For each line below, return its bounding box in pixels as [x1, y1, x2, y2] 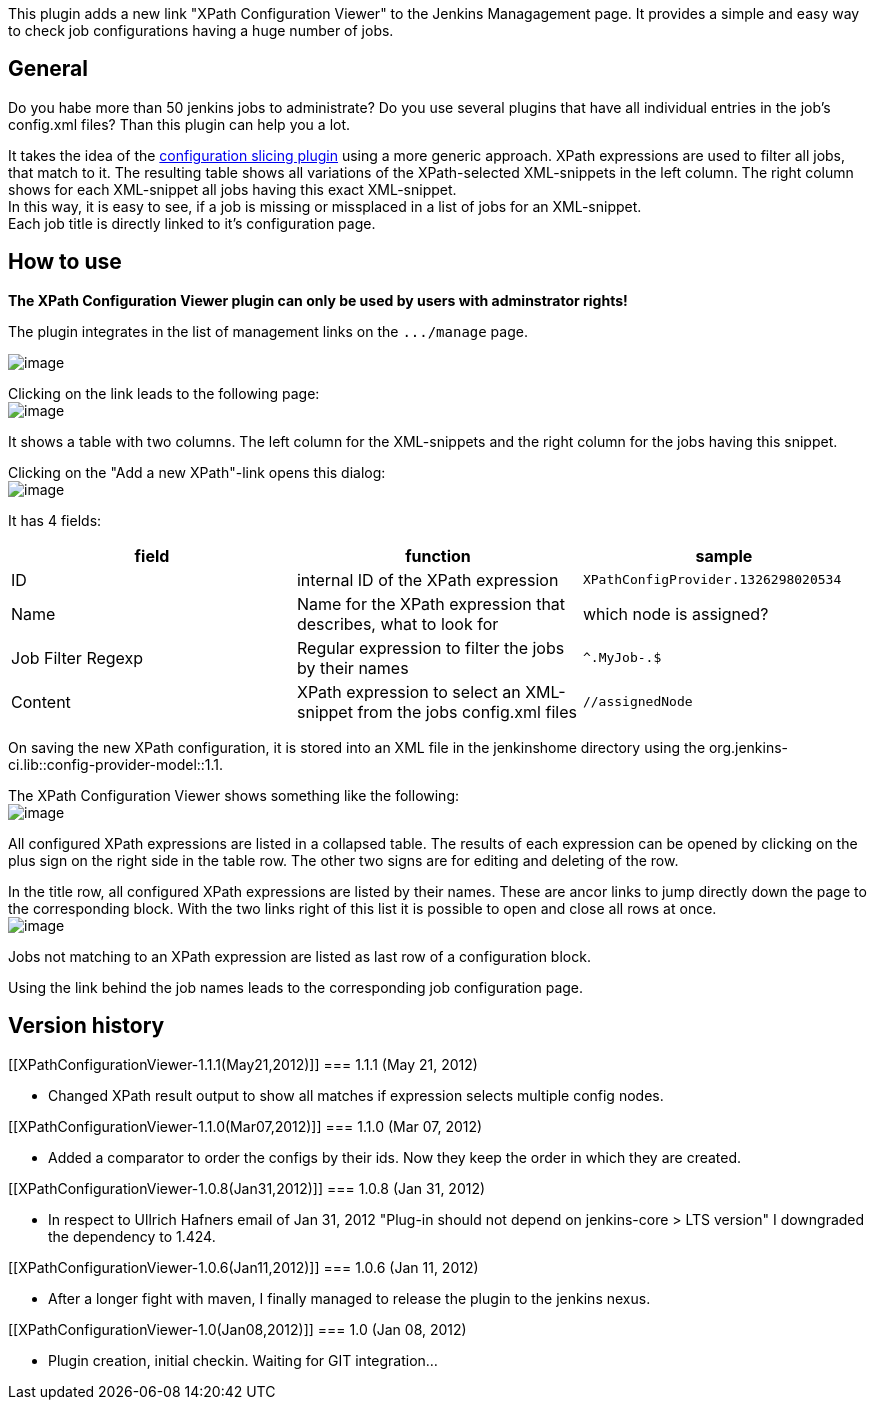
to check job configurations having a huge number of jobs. [8, 22, 394, 39]
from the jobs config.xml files [357, 701, 577, 722]
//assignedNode [582, 694, 693, 710]
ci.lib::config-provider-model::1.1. [8, 755, 224, 773]
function [405, 545, 471, 566]
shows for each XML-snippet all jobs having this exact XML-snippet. [8, 180, 457, 198]
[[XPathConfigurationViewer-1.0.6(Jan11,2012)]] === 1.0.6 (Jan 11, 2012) [8, 1258, 479, 1276]
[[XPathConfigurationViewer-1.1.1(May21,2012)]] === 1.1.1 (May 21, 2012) [8, 1055, 478, 1073]
